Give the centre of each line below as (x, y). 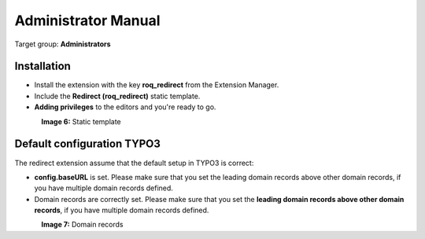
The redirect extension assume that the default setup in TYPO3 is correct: (134, 163)
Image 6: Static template (81, 121)
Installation (42, 66)
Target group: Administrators (63, 44)
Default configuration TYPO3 (88, 144)
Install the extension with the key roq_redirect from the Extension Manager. (157, 85)
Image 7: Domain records (82, 225)
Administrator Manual (87, 20)
